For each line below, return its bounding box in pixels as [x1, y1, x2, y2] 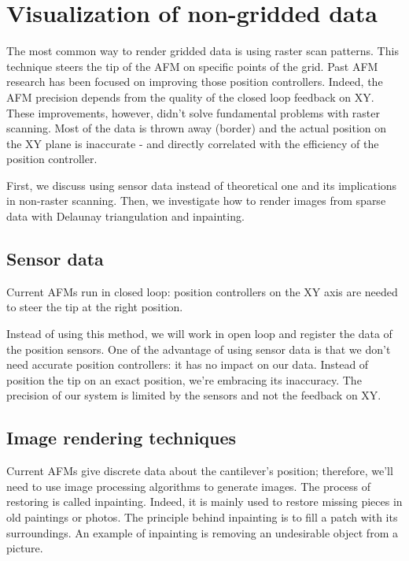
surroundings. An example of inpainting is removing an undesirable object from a [6, 524, 398, 541]
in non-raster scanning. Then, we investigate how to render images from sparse [6, 192, 386, 209]
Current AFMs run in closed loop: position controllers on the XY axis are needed [6, 283, 398, 299]
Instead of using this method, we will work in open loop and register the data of [6, 325, 392, 342]
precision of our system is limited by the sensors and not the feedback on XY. [6, 387, 381, 403]
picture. [6, 540, 43, 556]
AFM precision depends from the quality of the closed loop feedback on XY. [6, 88, 374, 105]
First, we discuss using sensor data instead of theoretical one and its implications [6, 176, 397, 193]
